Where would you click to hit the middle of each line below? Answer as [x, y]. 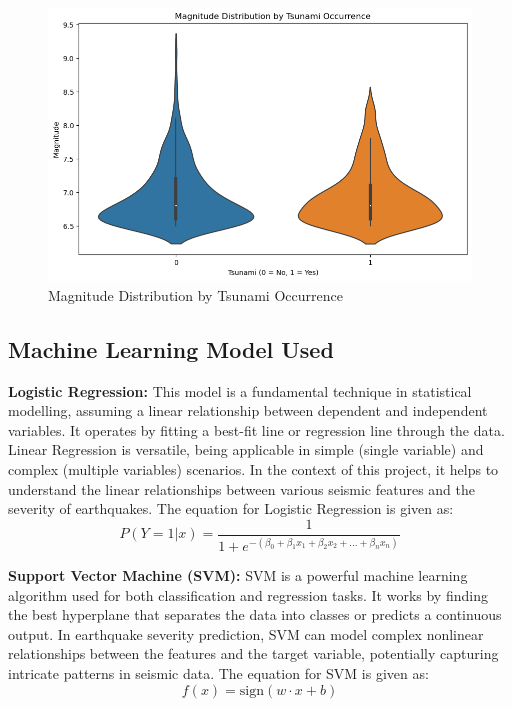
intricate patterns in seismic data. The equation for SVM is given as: [218, 673]
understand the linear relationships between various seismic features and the [242, 488]
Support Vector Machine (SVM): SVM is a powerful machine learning [238, 575]
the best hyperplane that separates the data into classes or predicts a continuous [255, 614]
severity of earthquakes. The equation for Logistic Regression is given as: [231, 508]
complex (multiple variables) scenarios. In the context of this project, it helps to [253, 468]
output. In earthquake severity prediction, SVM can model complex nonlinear [246, 633]
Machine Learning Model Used [171, 348]
